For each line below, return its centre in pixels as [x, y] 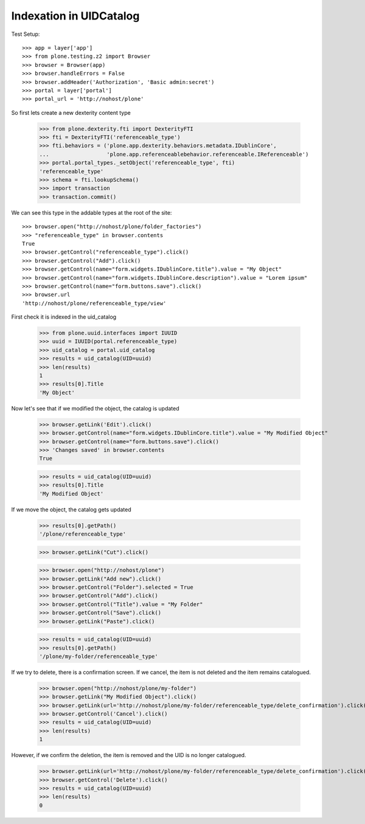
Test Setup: [26, 34]
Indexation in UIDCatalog [75, 16]
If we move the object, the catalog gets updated [71, 509]
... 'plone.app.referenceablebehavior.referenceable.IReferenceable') [174, 154]
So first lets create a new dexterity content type [71, 113]
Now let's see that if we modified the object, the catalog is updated [95, 408]
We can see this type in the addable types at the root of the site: [92, 212]
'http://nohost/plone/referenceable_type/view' [94, 303]
